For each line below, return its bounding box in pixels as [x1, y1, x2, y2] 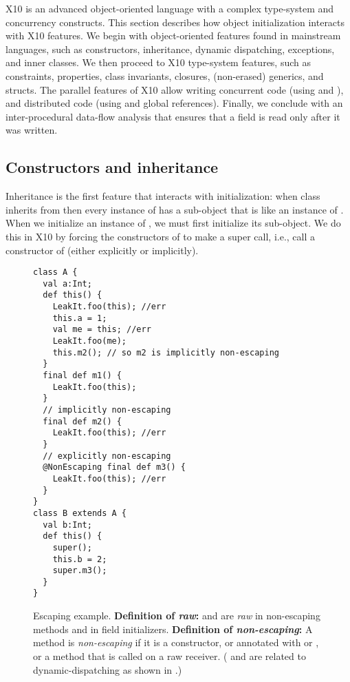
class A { [33, 267, 78, 278]
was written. [6, 123, 58, 137]
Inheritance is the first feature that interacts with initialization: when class [6, 189, 320, 203]
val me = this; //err [52, 324, 151, 335]
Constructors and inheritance [6, 156, 219, 178]
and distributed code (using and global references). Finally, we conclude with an [6, 96, 343, 110]
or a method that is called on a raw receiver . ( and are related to [33, 648, 306, 663]
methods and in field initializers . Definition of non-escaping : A [33, 621, 313, 636]
